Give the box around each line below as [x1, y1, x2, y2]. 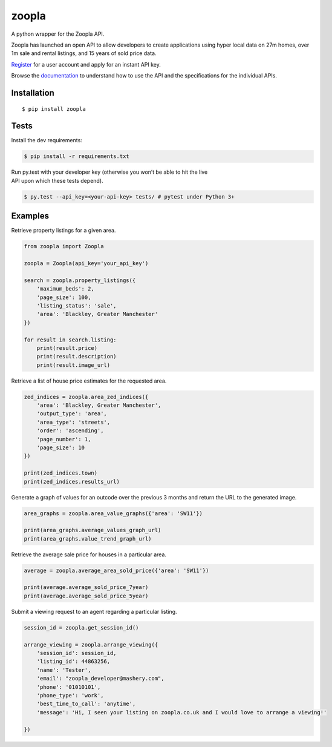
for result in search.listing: [24, 336, 117, 343]
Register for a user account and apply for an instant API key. [11, 61, 161, 68]
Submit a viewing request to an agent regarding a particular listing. [11, 608, 178, 615]
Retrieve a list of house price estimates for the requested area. [11, 377, 167, 384]
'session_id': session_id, [36, 650, 117, 657]
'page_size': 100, [36, 294, 91, 301]
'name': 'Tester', [36, 666, 91, 673]
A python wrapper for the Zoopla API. [11, 30, 105, 38]
